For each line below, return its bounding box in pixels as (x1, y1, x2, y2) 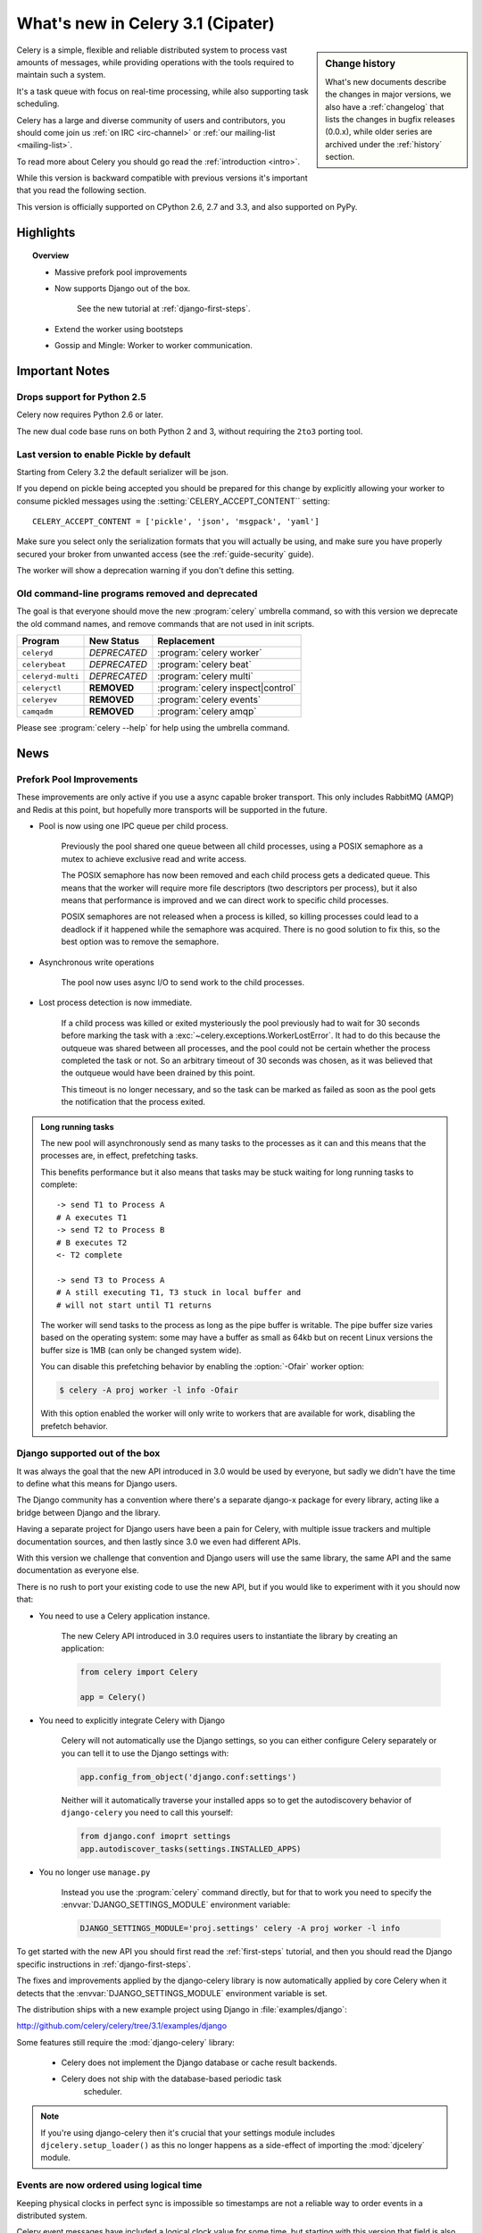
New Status (88, 635, 140, 648)
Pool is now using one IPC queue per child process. (38, 821, 229, 832)
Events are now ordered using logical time (16, 2179, 203, 2192)
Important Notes (16, 364, 111, 379)
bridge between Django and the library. (16, 1507, 161, 1518)
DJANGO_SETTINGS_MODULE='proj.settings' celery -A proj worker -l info (79, 1923, 401, 1934)
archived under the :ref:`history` (325, 138, 443, 149)
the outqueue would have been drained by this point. (61, 1067, 255, 1078)
